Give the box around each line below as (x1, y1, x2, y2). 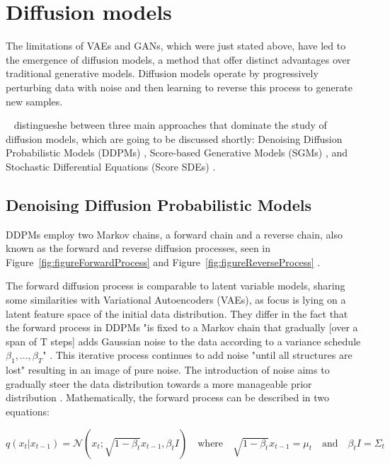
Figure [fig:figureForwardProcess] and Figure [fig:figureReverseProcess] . (6, 254, 321, 269)
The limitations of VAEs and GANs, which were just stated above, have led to (6, 38, 346, 53)
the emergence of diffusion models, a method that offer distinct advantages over (6, 52, 351, 67)
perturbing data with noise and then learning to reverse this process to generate (6, 79, 352, 94)
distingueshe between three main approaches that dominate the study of (13, 117, 327, 132)
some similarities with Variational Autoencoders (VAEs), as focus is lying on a (6, 292, 346, 307)
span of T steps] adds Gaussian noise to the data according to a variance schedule (6, 333, 361, 348)
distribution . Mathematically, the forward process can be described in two (6, 390, 330, 405)
